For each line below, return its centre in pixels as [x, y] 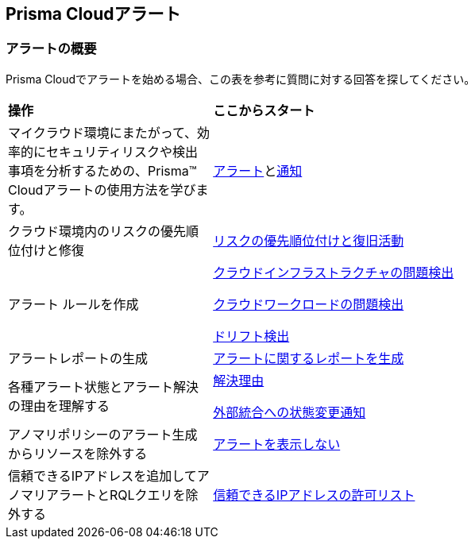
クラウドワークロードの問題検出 [309, 304]
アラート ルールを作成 [73, 304]
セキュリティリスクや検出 [122, 151]
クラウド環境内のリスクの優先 [97, 231]
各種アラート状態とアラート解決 [104, 387]
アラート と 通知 [258, 170]
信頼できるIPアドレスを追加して [102, 475]
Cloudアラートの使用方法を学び [102, 189]
